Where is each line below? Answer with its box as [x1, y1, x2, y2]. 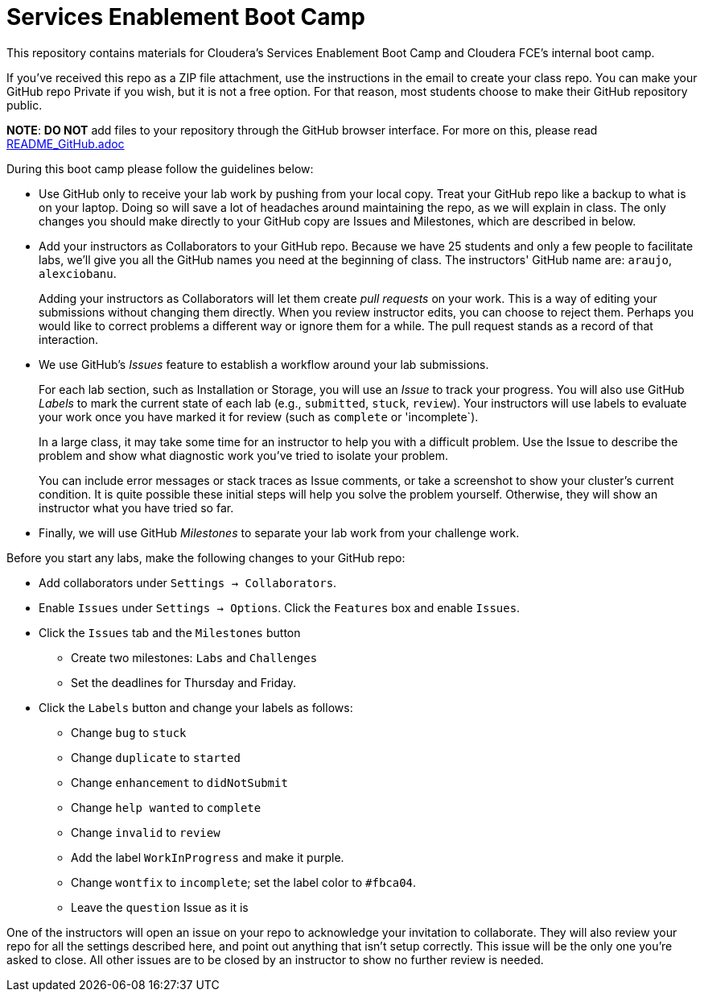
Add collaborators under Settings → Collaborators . [39, 575, 337, 590]
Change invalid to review [71, 825, 220, 839]
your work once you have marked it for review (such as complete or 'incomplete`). [39, 409, 479, 424]
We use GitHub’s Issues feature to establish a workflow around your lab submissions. [39, 357, 489, 371]
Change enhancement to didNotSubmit [71, 775, 288, 789]
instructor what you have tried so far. [39, 500, 234, 515]
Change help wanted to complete [71, 800, 261, 814]
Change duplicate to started [71, 750, 241, 764]
